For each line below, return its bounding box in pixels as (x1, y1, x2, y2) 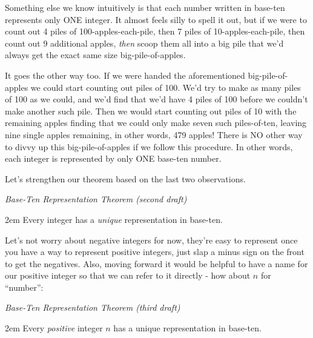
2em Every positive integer (5, 322, 103, 334)
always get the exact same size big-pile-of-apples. (5, 48, 186, 61)
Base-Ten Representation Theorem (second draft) (5, 193, 187, 205)
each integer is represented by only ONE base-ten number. (5, 152, 222, 165)
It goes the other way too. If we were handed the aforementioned (5, 68, 245, 81)
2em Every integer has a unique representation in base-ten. (5, 213, 223, 225)
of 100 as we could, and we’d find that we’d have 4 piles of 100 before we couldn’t (5, 93, 308, 105)
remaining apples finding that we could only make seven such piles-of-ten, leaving (5, 116, 307, 129)
